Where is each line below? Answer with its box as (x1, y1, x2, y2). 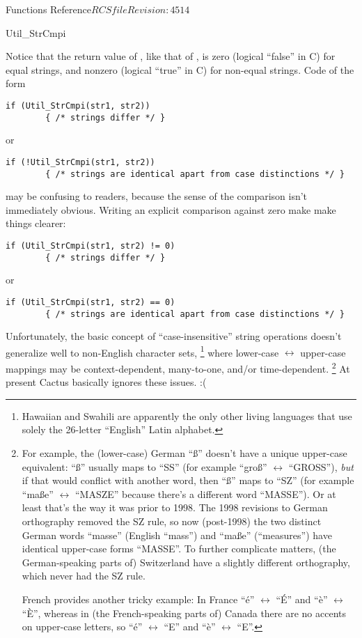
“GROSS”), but (288, 459, 354, 474)
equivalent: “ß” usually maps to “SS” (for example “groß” (22, 459, 267, 474)
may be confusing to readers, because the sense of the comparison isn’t (6, 189, 308, 203)
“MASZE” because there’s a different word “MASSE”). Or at (74, 486, 336, 501)
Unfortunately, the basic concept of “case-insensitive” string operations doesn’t (6, 329, 342, 343)
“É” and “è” (276, 592, 328, 606)
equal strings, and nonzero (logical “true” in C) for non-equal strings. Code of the (6, 62, 354, 77)
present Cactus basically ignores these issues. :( (6, 375, 207, 389)
